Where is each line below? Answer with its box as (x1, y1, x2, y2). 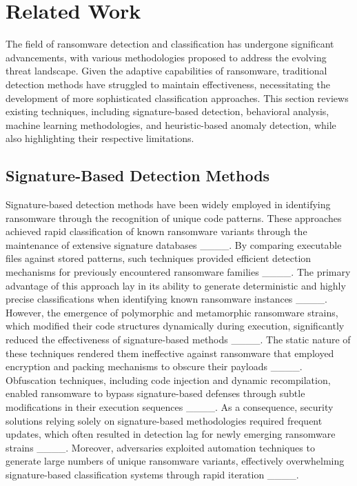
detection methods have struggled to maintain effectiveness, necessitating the (6, 77, 331, 91)
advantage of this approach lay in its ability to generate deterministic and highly (6, 278, 346, 292)
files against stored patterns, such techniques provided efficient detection (6, 251, 312, 265)
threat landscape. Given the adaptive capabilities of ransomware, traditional (6, 63, 327, 78)
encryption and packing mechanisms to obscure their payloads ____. (6, 359, 303, 374)
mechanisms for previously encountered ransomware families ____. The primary (6, 265, 351, 279)
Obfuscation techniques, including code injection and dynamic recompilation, (6, 372, 331, 387)
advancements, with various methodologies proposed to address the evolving (6, 50, 327, 64)
